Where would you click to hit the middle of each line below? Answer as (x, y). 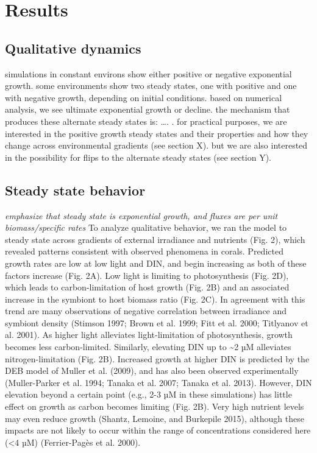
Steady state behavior (75, 190)
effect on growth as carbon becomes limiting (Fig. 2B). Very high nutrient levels (155, 406)
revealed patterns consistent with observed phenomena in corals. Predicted (144, 251)
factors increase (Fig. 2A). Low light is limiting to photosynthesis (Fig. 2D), (147, 275)
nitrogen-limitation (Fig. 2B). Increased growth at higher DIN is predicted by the (157, 358)
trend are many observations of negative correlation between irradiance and (146, 311)
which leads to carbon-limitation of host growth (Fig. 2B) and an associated (147, 287)
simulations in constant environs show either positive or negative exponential (148, 73)
